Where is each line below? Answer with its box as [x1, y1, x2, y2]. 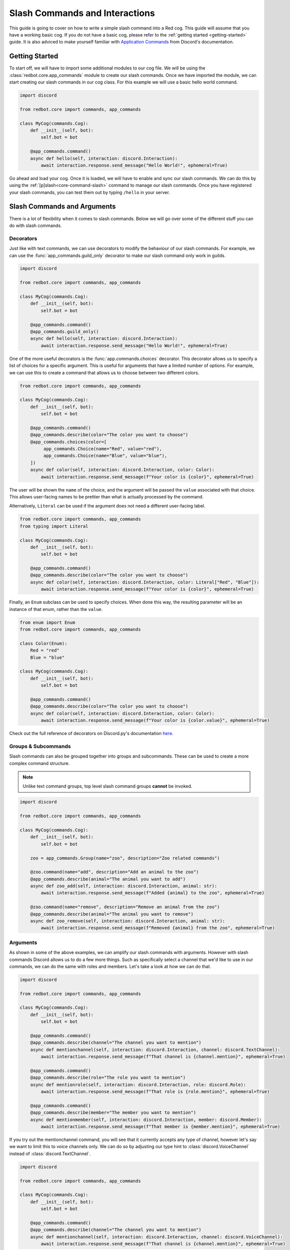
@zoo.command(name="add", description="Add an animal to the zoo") [30, 869, 199, 875]
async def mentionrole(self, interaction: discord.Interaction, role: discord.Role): [30, 1081, 247, 1087]
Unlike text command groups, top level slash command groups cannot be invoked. [22, 783, 193, 789]
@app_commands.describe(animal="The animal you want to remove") [30, 911, 194, 917]
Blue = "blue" [30, 654, 65, 660]
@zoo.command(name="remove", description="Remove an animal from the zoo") [30, 904, 220, 910]
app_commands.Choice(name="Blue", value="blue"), [43, 453, 167, 458]
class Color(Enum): [19, 640, 67, 646]
